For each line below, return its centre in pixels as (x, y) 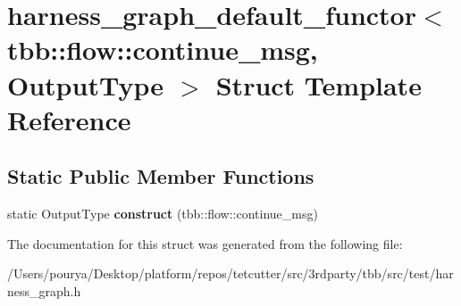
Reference (69, 119)
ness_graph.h (44, 290)
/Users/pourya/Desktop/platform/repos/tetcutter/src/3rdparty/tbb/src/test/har (230, 273)
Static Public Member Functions (161, 176)
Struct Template (319, 84)
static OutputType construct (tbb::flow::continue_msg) (163, 214)
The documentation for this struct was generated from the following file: (205, 243)
